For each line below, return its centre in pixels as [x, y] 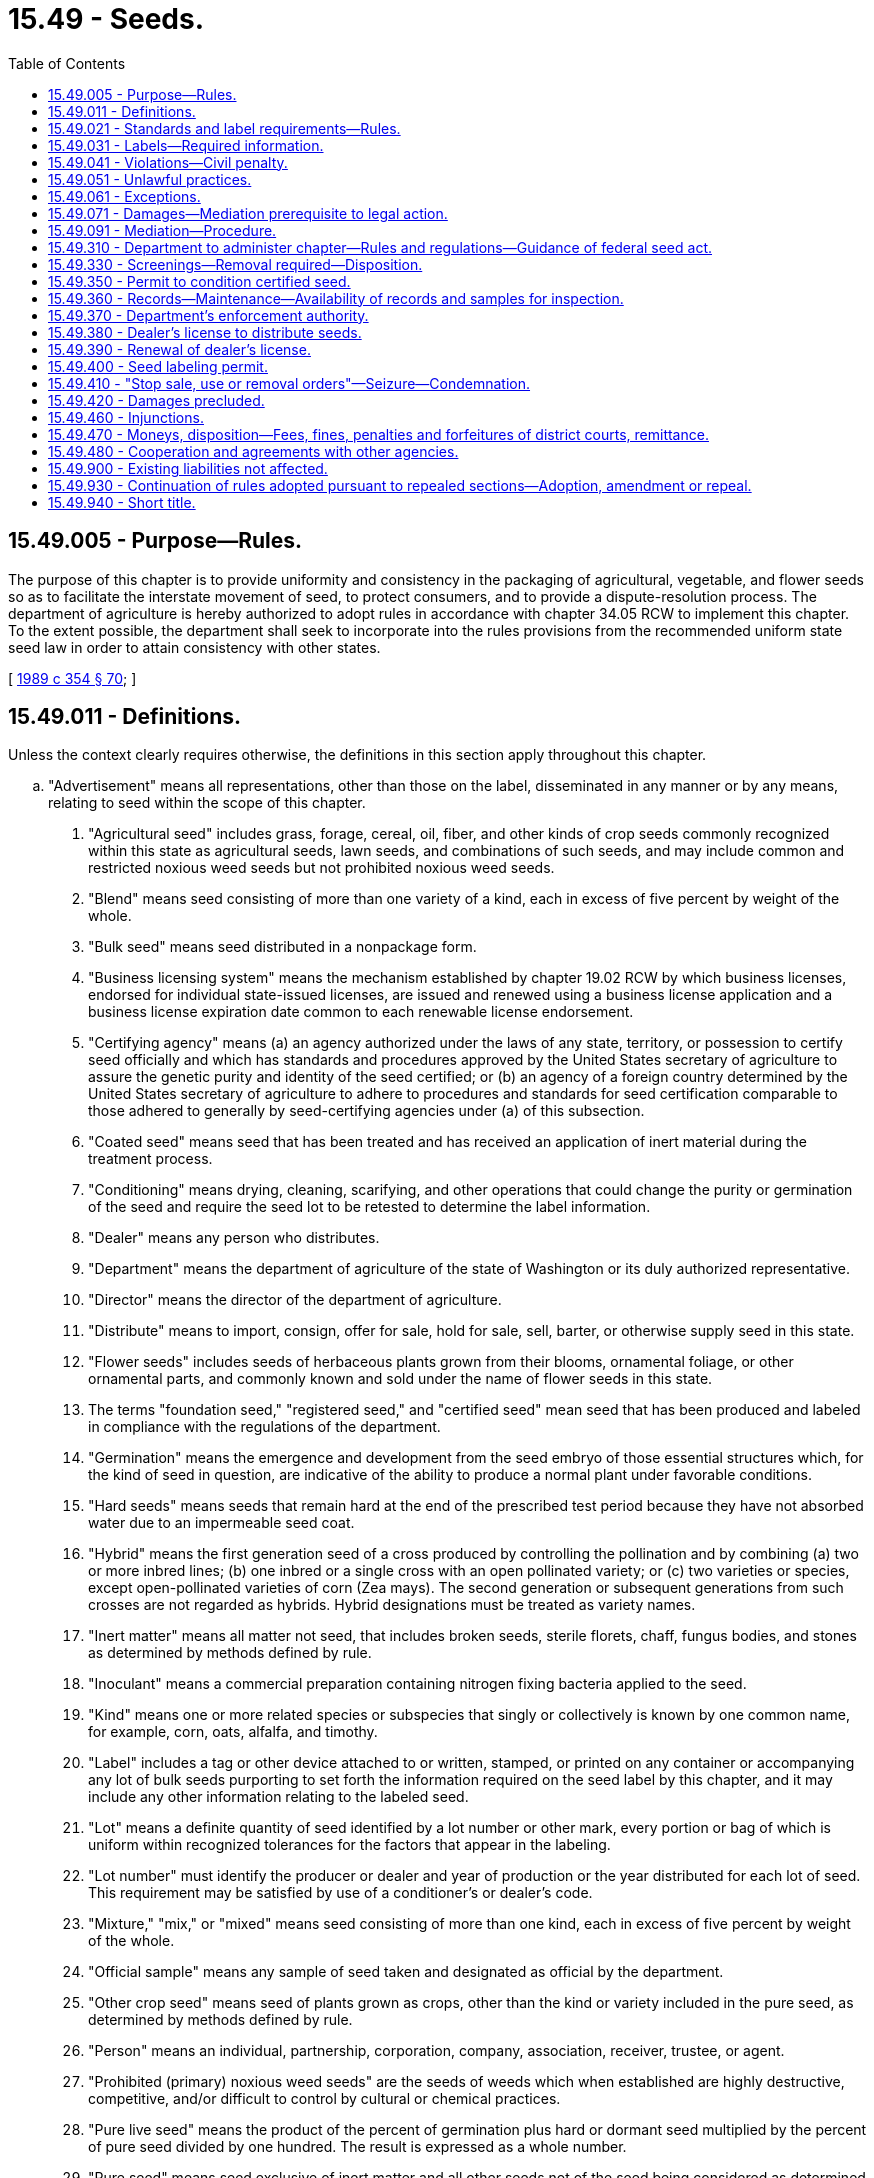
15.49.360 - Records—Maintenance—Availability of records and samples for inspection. [336, 298]
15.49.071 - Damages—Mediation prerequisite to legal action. [248, 213]
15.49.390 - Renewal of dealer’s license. [179, 349]
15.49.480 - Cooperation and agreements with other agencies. [253, 451]
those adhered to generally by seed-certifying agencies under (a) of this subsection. [366, 1111]
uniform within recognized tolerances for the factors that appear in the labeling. [349, 1845]
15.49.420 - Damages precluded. [156, 400]
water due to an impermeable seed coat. [221, 1523]
